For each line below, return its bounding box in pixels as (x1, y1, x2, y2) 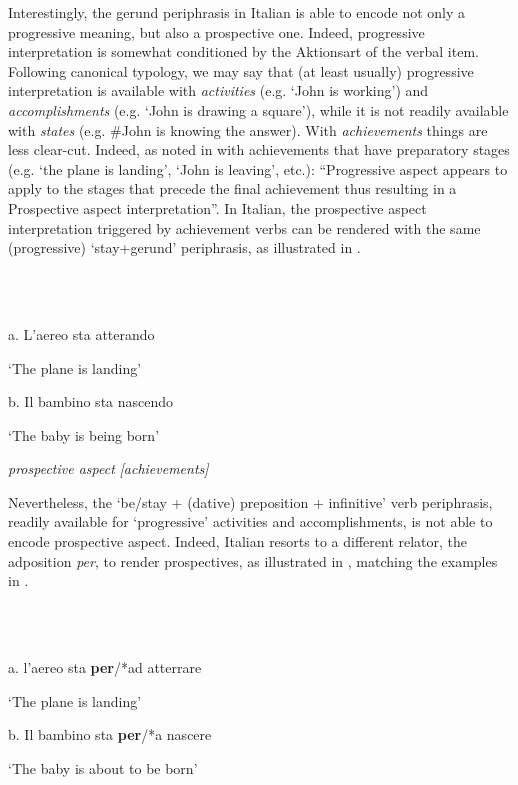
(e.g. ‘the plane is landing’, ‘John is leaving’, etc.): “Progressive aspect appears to (8, 158, 508, 179)
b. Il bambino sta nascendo (8, 391, 174, 412)
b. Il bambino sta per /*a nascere (8, 724, 212, 745)
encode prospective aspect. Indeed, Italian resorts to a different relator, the (8, 531, 468, 552)
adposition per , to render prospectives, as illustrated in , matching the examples (8, 550, 498, 571)
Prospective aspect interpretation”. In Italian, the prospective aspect (8, 197, 427, 218)
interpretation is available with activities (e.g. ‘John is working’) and (8, 80, 429, 101)
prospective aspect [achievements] (8, 458, 209, 479)
